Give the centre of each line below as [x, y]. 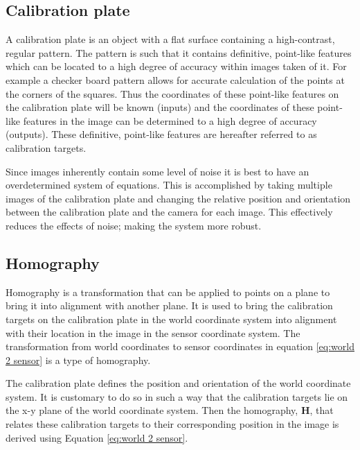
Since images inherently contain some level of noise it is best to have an [157, 171]
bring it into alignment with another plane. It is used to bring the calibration [169, 305]
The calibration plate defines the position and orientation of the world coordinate [178, 383]
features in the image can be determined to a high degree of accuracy [170, 120]
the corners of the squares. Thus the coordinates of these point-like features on [172, 93]
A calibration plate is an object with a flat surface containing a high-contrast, [170, 39]
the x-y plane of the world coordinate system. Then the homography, [152, 410]
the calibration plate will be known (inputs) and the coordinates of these [160, 107]
